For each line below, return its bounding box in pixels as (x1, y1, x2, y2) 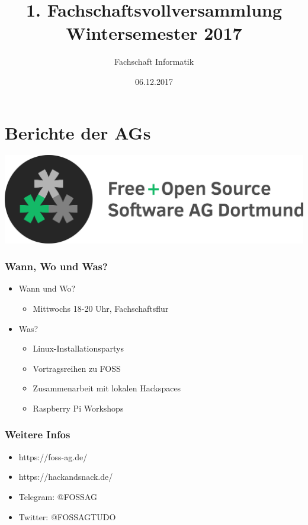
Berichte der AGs (5, 120, 151, 144)
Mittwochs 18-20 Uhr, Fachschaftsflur (33, 302, 169, 314)
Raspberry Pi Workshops (33, 401, 124, 414)
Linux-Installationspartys (33, 342, 124, 355)
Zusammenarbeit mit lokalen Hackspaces (33, 382, 181, 394)
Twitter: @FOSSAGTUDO (18, 510, 116, 523)
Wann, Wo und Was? (5, 259, 108, 274)
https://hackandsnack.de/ (18, 470, 113, 483)
